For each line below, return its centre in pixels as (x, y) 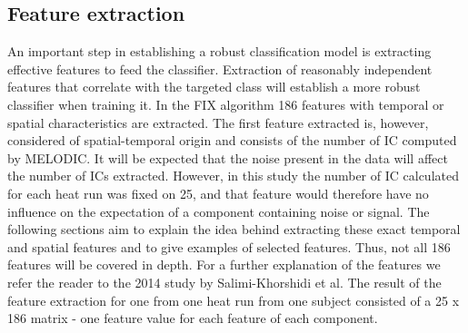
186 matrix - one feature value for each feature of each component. (193, 318)
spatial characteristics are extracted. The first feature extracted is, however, (218, 122)
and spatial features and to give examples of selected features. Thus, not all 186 (229, 246)
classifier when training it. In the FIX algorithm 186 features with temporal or (226, 104)
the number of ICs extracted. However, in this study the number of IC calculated (233, 176)
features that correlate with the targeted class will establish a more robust (214, 87)
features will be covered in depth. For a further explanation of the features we (224, 264)
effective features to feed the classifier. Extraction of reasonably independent (220, 69)
